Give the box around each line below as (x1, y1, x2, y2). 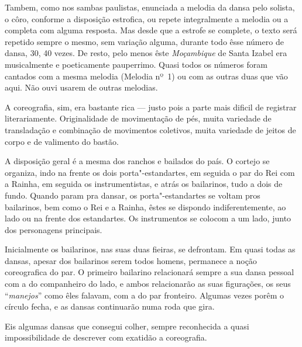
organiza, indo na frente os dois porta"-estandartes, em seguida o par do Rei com (5, 166, 295, 178)
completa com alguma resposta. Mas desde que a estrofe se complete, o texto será (5, 24, 297, 36)
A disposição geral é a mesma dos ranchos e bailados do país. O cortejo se (5, 155, 270, 167)
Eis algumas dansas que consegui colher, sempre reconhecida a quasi (5, 320, 249, 332)
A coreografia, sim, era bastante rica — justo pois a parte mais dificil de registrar (5, 100, 297, 113)
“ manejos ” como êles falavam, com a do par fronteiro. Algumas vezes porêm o (5, 289, 284, 301)
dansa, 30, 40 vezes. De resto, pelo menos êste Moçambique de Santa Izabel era (5, 47, 287, 59)
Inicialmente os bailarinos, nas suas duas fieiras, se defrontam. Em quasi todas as (5, 243, 296, 255)
